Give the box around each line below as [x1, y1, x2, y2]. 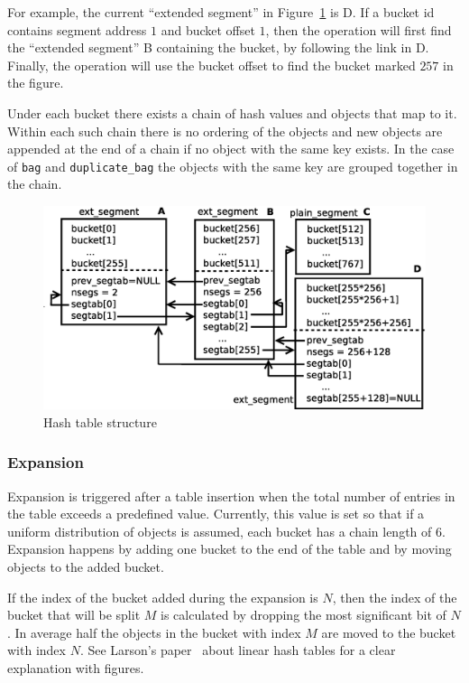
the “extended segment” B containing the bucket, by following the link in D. [7, 38, 429, 57]
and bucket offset [161, 20, 255, 39]
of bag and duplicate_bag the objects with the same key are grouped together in [7, 156, 458, 175]
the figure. [7, 73, 64, 92]
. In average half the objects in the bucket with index [7, 622, 301, 641]
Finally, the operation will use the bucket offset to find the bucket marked [7, 55, 416, 74]
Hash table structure [43, 412, 157, 431]
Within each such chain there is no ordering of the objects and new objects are [7, 121, 443, 140]
